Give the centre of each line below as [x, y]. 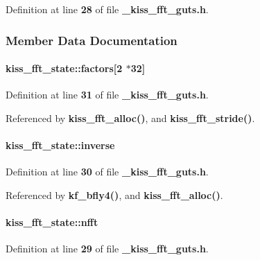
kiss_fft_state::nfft [52, 222]
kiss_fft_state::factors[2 [64, 68]
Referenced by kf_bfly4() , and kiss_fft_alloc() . [114, 194]
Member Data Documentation [92, 40]
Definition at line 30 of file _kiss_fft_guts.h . [107, 172]
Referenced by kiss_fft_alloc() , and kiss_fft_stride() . [130, 118]
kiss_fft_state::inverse [60, 145]
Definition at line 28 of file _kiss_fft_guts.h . [107, 9]
